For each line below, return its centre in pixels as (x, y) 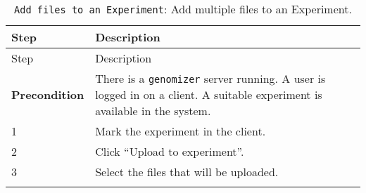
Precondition (48, 94)
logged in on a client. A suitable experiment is (209, 94)
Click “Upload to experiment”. (170, 151)
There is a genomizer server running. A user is (210, 78)
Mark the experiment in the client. (181, 131)
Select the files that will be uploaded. (187, 172)
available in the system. (153, 111)
